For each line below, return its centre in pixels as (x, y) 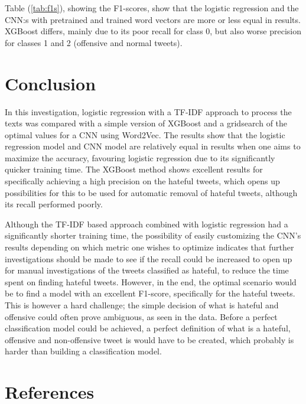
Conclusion (51, 83)
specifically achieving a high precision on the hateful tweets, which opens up (142, 181)
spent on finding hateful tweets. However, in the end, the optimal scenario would (151, 281)
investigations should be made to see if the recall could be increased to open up (149, 258)
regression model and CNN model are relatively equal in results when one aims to (153, 146)
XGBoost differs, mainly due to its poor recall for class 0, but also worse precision (153, 31)
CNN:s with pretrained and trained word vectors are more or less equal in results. (153, 19)
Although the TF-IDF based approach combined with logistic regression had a (147, 224)
